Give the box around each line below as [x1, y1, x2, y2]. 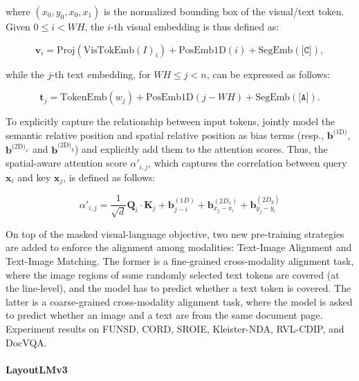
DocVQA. [6, 335, 47, 349]
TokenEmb [60, 93, 107, 103]
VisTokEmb [83, 45, 135, 55]
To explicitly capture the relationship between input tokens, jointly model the [6, 114, 335, 129]
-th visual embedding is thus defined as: [111, 19, 279, 33]
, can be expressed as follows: [206, 66, 331, 81]
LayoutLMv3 [6, 362, 68, 376]
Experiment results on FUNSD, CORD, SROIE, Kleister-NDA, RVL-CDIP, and [6, 321, 344, 335]
